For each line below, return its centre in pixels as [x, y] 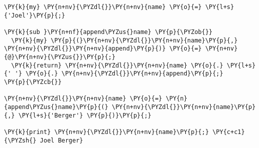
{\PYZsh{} [20, 140]
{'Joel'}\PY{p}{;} [35, 15]
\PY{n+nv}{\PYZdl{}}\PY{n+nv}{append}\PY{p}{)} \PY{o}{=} [103, 49]
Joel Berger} [61, 140]
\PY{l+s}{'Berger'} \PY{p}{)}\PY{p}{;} [85, 115]
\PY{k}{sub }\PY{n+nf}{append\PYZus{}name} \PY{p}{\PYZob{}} [108, 32]
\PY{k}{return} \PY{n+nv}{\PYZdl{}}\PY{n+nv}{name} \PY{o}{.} [117, 65]
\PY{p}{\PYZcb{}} [33, 82]
